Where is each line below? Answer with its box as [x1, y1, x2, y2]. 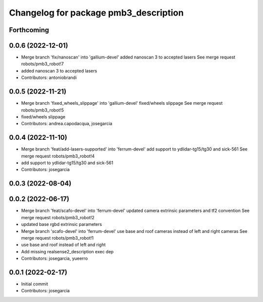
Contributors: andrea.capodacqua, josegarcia [21, 121, 113, 127]
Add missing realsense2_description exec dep [21, 248, 114, 254]
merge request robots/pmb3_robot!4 [21, 153, 95, 159]
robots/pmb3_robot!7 [21, 61, 64, 67]
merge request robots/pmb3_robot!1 [21, 235, 94, 241]
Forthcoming [9, 26, 49, 34]
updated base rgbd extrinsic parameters [21, 222, 102, 227]
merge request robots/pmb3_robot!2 [21, 214, 95, 220]
